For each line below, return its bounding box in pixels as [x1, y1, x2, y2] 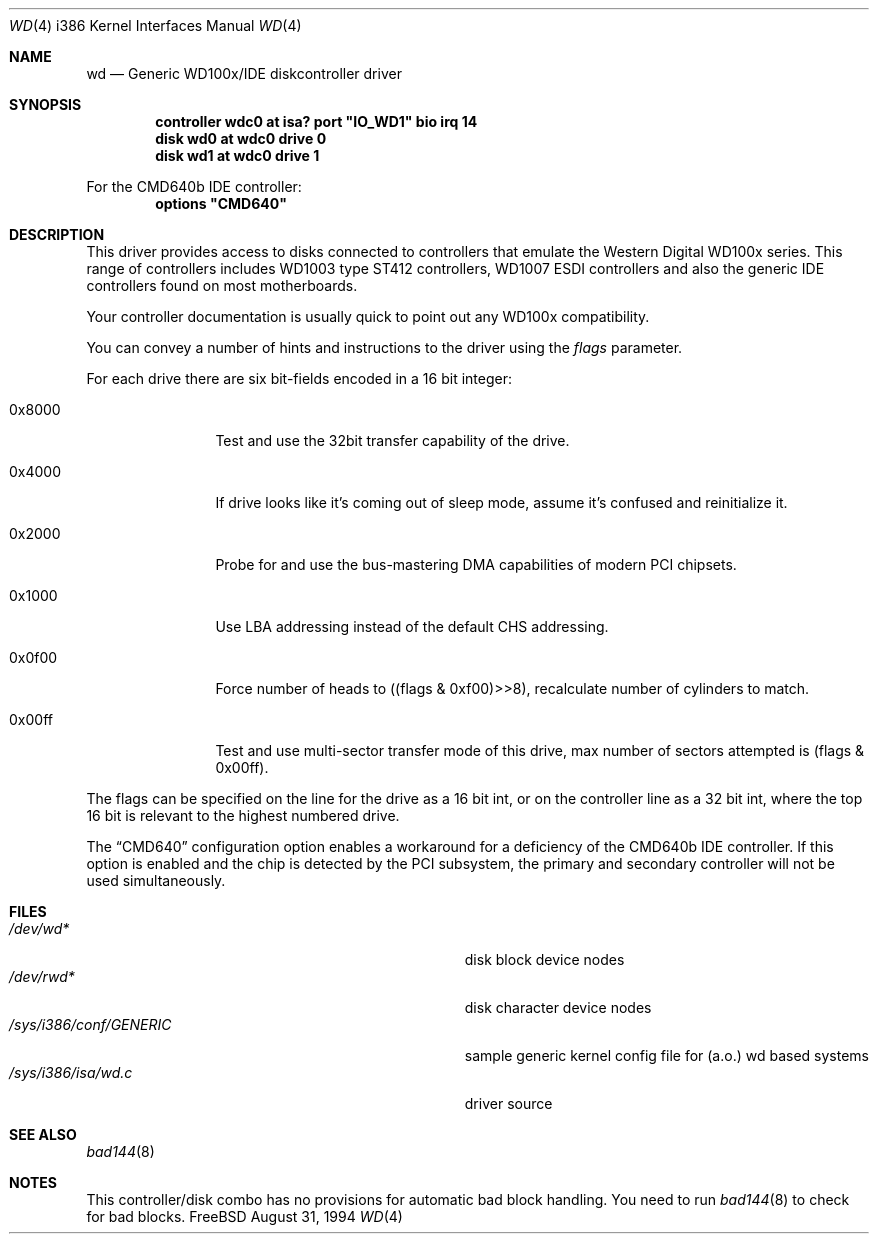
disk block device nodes [464, 951, 625, 968]
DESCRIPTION [9, 226, 105, 243]
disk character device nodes [464, 999, 652, 1016]
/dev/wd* [9, 920, 70, 937]
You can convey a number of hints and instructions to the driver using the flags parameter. [86, 339, 683, 356]
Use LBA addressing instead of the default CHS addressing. [215, 618, 609, 635]
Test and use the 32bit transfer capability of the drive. [215, 432, 570, 449]
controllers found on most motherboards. [86, 277, 358, 294]
